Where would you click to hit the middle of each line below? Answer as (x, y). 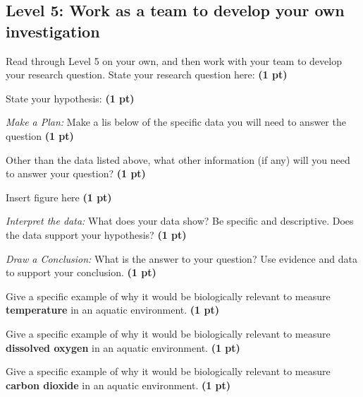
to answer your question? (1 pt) (76, 173)
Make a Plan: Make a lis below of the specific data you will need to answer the (176, 122)
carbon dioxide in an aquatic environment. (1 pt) (118, 385)
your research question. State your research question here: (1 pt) (147, 75)
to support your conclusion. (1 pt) (81, 272)
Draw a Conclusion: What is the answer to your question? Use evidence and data (181, 258)
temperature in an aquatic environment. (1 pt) (112, 310)
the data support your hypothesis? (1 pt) (96, 234)
